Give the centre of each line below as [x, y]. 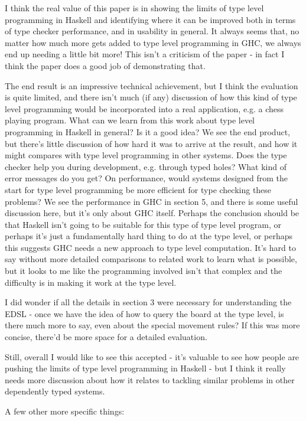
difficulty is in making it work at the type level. [91, 282]
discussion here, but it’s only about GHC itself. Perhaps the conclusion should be [152, 213]
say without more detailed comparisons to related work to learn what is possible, [151, 259]
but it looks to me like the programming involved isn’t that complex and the [144, 271]
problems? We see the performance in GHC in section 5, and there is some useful [152, 201]
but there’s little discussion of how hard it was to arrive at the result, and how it [151, 143]
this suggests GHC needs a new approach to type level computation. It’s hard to [150, 247]
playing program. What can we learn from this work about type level [130, 120]
